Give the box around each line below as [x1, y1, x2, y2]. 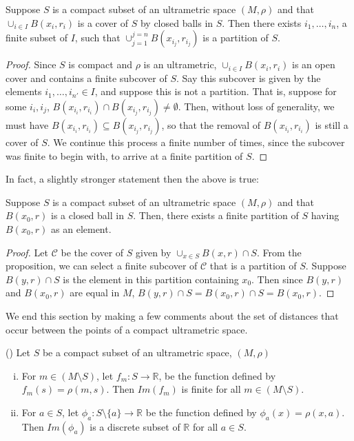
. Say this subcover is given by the [176, 70, 321, 85]
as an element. [51, 221, 112, 236]
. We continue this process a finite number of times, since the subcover [47, 134, 345, 149]
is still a [315, 117, 348, 132]
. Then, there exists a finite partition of [133, 208, 299, 223]
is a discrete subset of [90, 419, 180, 433]
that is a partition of [209, 258, 297, 273]
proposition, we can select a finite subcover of [6, 258, 198, 273]
